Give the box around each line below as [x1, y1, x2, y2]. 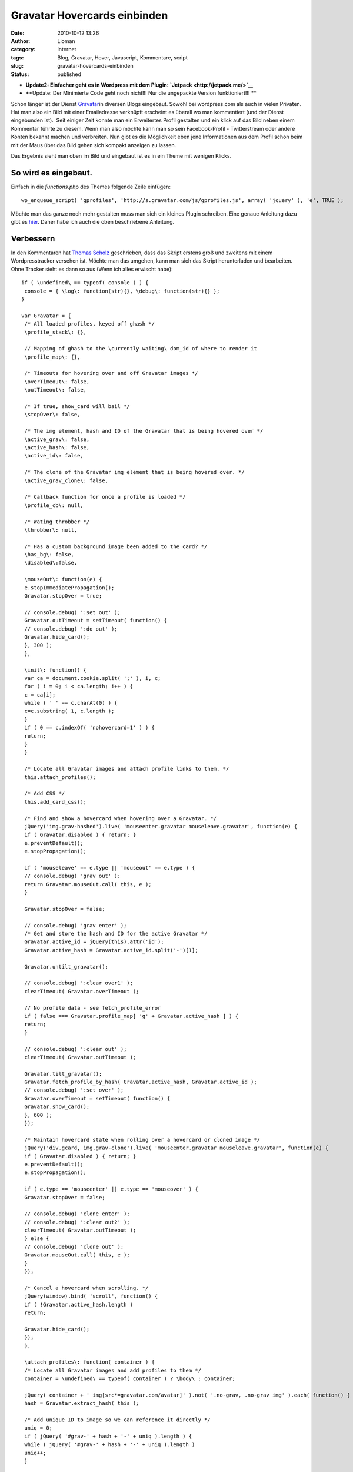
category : [11, 46, 36, 53]
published [57, 71, 82, 78]
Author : [11, 37, 31, 44]
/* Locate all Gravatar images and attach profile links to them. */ [24, 765, 229, 773]
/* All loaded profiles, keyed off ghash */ [24, 321, 155, 327]
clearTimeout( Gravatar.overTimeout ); [24, 988, 139, 994]
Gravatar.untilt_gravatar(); [24, 963, 109, 970]
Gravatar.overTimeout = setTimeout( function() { [24, 1095, 171, 1102]
